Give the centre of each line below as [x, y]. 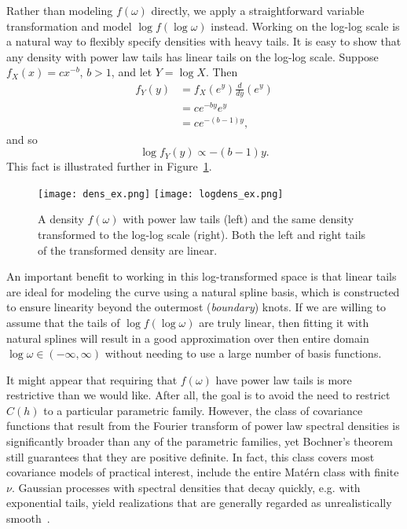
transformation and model [69, 26]
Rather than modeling [60, 10]
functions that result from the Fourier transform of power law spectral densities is [203, 426]
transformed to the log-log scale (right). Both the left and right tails [202, 234]
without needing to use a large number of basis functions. [243, 353]
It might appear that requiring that [92, 379]
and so [22, 139]
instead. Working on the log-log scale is [305, 26]
